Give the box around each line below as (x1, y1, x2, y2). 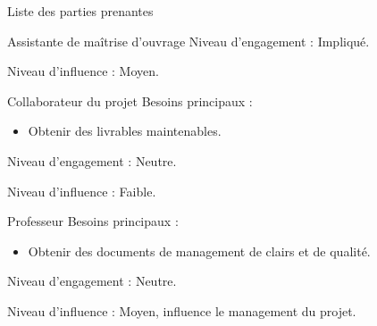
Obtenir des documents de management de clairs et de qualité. (28, 241, 371, 260)
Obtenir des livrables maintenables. (28, 121, 222, 140)
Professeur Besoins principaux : (7, 212, 179, 230)
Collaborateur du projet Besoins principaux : (7, 91, 253, 110)
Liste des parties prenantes (7, 2, 154, 20)
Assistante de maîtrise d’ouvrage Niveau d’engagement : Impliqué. (7, 31, 370, 50)
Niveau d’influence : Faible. (7, 181, 156, 200)
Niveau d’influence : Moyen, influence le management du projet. (7, 301, 356, 320)
